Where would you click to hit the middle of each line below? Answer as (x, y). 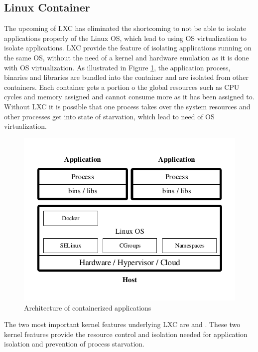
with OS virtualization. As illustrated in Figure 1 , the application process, (117, 67)
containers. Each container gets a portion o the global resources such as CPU (122, 87)
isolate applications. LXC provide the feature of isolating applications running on (128, 48)
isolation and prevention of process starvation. (74, 344)
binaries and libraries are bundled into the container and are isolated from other (126, 77)
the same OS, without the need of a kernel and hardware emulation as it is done (127, 57)
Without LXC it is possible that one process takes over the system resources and (127, 106)
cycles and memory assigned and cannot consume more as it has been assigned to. (129, 97)
